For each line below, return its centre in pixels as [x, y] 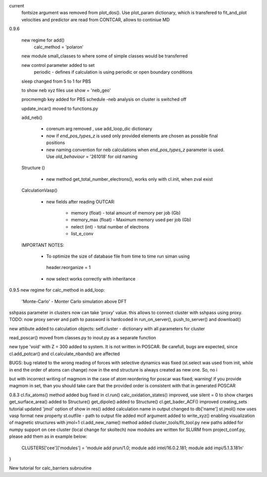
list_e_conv [82, 234]
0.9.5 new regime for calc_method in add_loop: [57, 290]
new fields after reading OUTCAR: [81, 202]
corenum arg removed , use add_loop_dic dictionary [99, 129]
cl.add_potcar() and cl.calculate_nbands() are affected [65, 354]
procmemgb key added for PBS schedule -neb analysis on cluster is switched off [104, 100]
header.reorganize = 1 [68, 267]
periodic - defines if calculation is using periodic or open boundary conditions [113, 72]
